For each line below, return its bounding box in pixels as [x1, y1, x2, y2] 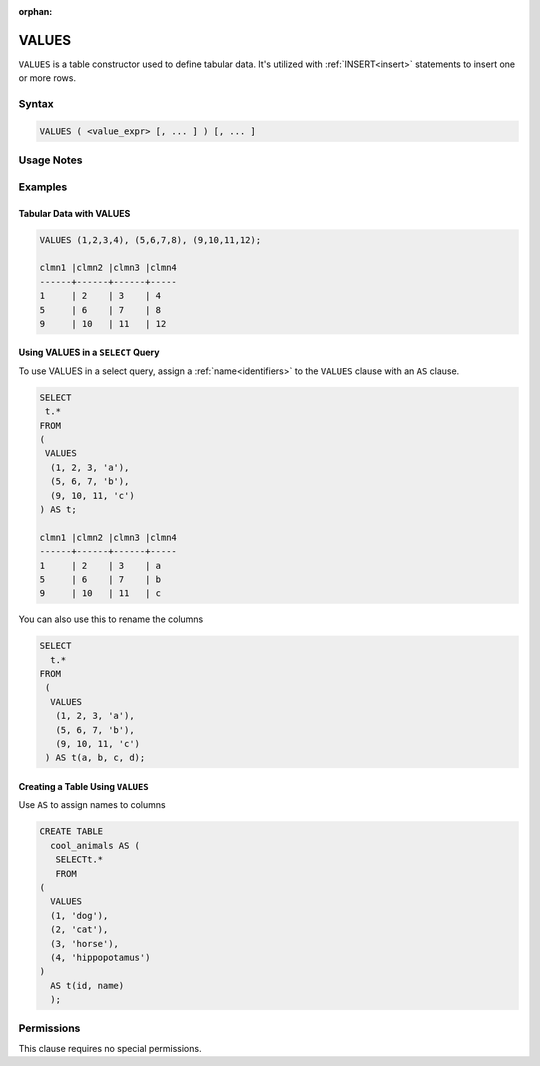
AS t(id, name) [50, 980, 125, 991]
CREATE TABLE [39, 826, 104, 837]
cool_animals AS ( [50, 840, 140, 851]
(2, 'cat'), [50, 924, 109, 935]
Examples [18, 180, 68, 194]
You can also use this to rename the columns [18, 613, 204, 625]
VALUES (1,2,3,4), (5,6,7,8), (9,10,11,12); [39, 234, 262, 245]
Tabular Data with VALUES [18, 207, 131, 219]
